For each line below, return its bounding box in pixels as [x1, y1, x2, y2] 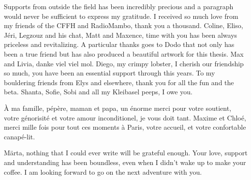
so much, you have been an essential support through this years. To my [4, 68, 215, 78]
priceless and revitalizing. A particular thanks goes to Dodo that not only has [4, 39, 235, 49]
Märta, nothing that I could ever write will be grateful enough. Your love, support [4, 148, 248, 158]
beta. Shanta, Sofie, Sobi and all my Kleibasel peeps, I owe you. [4, 87, 192, 97]
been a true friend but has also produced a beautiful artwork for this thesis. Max [4, 48, 244, 59]
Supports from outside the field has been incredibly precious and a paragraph [4, 1, 234, 11]
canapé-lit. [4, 131, 35, 141]
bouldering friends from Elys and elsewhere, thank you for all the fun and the [4, 77, 234, 87]
